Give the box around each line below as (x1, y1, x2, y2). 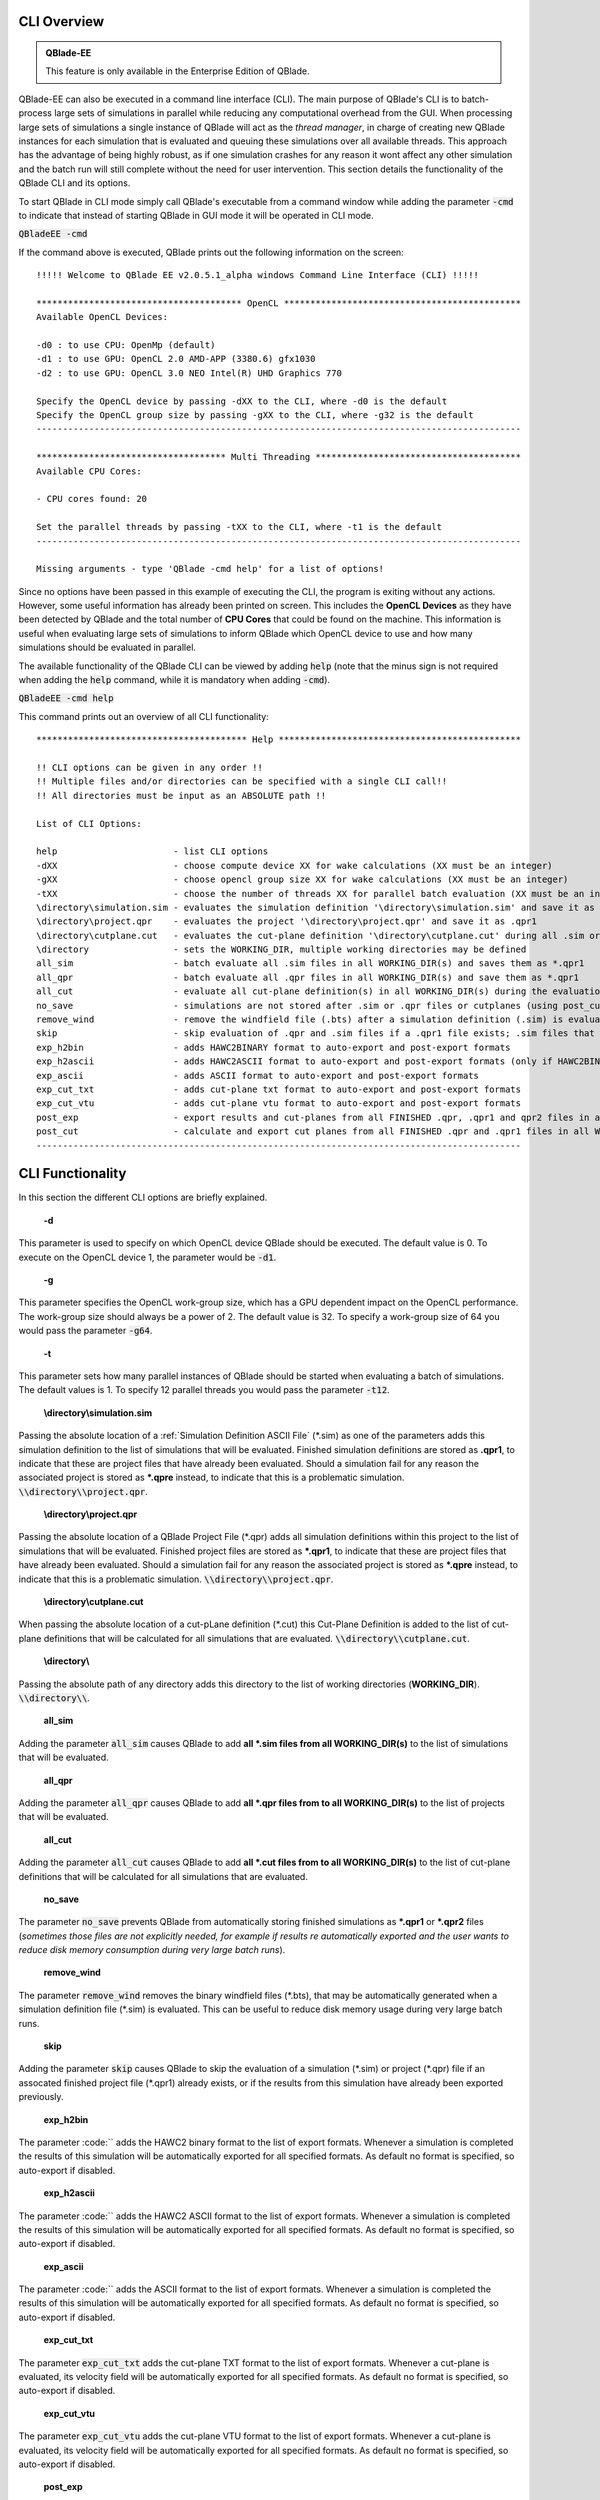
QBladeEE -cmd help (18, 693, 114, 704)
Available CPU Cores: (36, 465, 142, 477)
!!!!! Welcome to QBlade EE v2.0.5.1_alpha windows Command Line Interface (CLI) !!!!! (36, 270, 480, 281)
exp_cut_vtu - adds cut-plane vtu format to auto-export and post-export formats (36, 1098, 522, 1109)
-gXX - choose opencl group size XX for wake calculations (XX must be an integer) (36, 874, 569, 885)
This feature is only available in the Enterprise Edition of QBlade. (45, 65, 310, 77)
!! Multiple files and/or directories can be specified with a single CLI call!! (36, 776, 448, 787)
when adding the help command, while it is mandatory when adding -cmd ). (18, 674, 330, 686)
